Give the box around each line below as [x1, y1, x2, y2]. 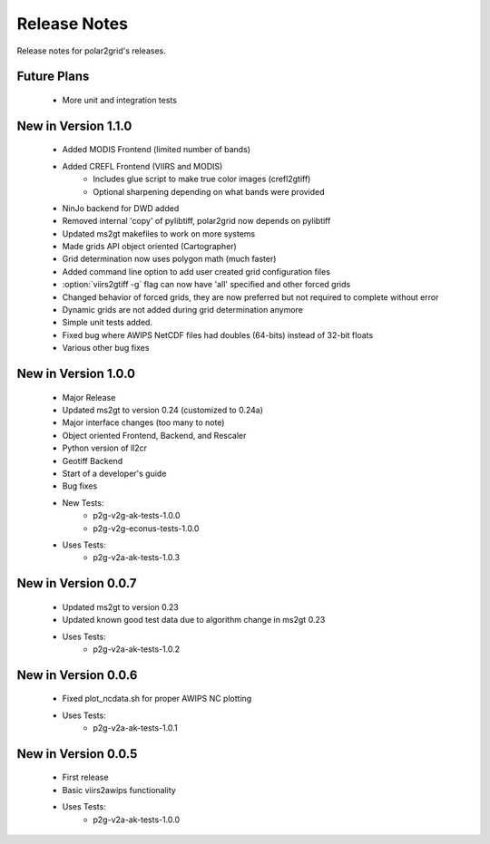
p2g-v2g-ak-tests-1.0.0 [93, 510, 181, 521]
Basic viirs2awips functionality [62, 784, 176, 795]
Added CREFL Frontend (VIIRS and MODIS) [62, 160, 223, 171]
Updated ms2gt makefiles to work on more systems [62, 228, 256, 239]
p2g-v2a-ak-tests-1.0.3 [93, 552, 181, 563]
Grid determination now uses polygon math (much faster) [62, 254, 277, 265]
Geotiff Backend [62, 455, 123, 466]
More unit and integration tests [62, 94, 177, 105]
